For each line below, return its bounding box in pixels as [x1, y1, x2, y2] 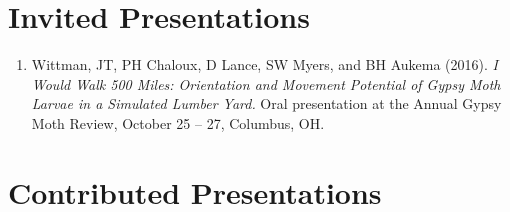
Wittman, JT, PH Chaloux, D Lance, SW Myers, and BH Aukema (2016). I [31, 54, 498, 75]
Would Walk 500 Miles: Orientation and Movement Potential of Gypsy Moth [31, 73, 501, 94]
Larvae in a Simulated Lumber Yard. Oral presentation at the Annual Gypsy [31, 93, 502, 114]
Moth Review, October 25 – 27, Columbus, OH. [31, 112, 325, 133]
